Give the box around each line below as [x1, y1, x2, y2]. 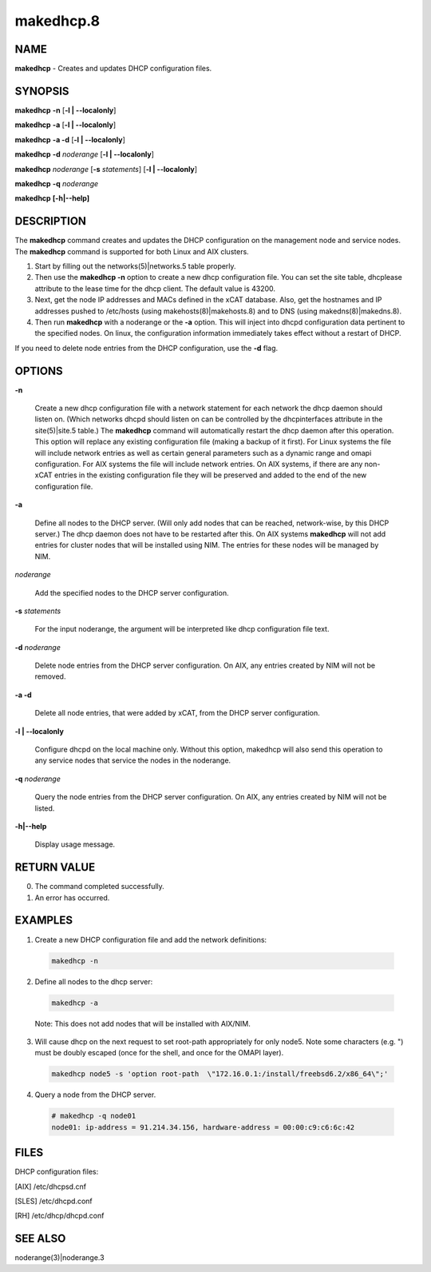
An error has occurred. [34, 892, 110, 903]
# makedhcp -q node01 [51, 1111, 136, 1121]
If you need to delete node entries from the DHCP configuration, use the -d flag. [14, 343, 279, 353]
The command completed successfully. [34, 882, 165, 891]
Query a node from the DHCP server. [34, 1090, 156, 1099]
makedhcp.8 [14, 12, 101, 30]
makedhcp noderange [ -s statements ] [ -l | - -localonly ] [14, 164, 198, 173]
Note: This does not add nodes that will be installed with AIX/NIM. [34, 1019, 251, 1028]
